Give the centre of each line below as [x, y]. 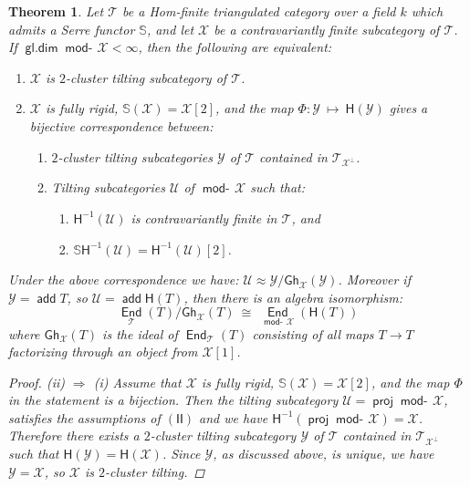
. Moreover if [374, 280]
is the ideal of [140, 333]
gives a [408, 108]
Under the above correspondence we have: [124, 280]
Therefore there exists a [74, 435]
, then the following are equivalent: [235, 47]
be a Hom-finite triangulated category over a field [259, 11]
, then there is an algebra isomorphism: [293, 297]
